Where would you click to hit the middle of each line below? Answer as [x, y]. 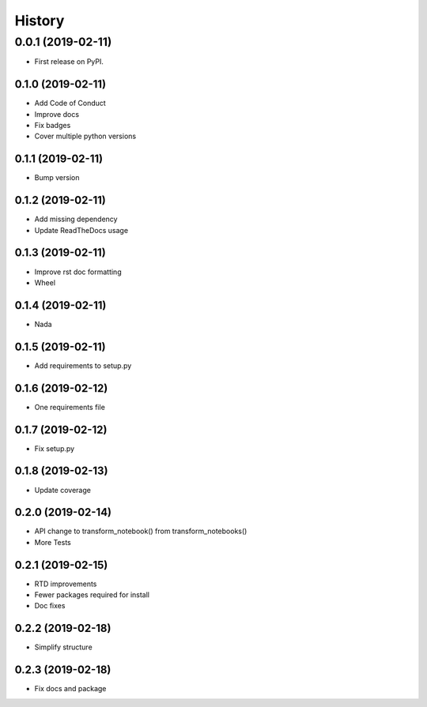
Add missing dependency [76, 219]
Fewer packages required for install [92, 595]
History [40, 21]
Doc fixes [50, 606]
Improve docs [57, 114]
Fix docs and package [70, 689]
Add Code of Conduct [70, 103]
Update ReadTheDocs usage [81, 230]
